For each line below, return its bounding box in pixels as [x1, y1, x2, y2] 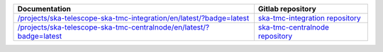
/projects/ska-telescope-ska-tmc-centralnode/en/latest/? [17, 22, 209, 32]
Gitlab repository [257, 4, 317, 13]
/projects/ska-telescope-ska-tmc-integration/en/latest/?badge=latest [17, 13, 250, 22]
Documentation [17, 4, 71, 13]
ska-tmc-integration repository [257, 13, 361, 22]
